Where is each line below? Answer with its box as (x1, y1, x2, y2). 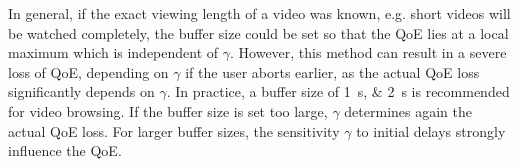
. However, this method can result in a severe (230, 42, 507, 63)
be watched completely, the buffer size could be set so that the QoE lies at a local (8, 22, 509, 43)
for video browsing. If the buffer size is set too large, (8, 100, 328, 121)
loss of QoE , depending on (8, 61, 169, 82)
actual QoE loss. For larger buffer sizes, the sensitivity (8, 120, 340, 141)
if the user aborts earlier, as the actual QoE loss (185, 61, 480, 82)
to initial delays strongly (356, 120, 506, 141)
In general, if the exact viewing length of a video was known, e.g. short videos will (8, 3, 511, 23)
